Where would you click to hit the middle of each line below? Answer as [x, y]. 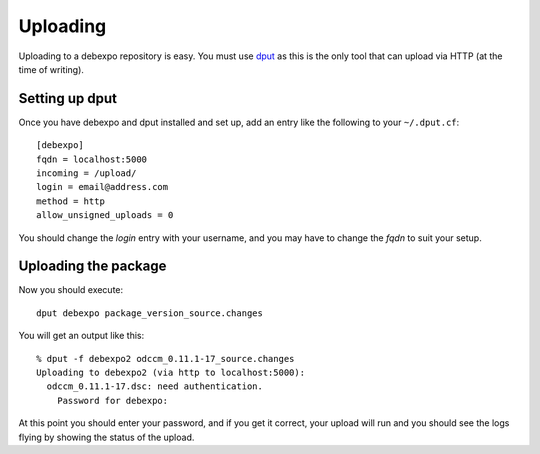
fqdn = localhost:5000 [92, 159]
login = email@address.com [102, 187]
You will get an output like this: [81, 336]
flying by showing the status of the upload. [106, 437]
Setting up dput [67, 98]
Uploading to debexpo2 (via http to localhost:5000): [170, 373]
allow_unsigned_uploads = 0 [105, 215]
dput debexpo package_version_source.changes [150, 313]
